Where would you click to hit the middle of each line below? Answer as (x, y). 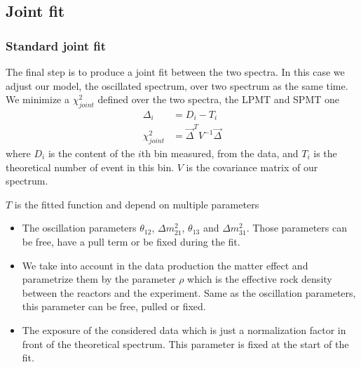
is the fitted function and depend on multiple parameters (137, 204)
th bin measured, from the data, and (220, 153)
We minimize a (38, 99)
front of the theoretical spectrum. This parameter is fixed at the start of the (185, 343)
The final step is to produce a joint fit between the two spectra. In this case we (175, 72)
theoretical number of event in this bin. (90, 167)
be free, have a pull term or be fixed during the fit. (131, 241)
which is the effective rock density (260, 279)
